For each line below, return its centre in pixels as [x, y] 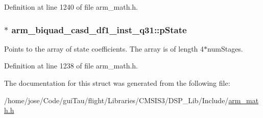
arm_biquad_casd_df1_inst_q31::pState [99, 29]
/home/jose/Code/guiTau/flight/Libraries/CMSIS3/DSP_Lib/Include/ [116, 100]
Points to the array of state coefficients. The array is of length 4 [104, 48]
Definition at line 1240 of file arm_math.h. [71, 7]
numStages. [225, 48]
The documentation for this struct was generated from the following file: [117, 83]
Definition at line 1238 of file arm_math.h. [71, 66]
